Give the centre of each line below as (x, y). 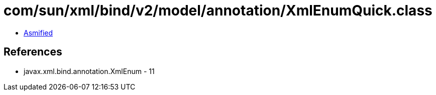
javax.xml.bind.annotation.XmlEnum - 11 (89, 71)
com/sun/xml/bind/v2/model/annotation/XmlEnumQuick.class (218, 10)
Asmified (38, 32)
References (33, 52)
